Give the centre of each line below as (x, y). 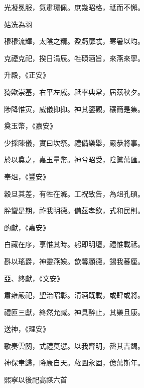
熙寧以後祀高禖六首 (36, 380)
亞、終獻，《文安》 (34, 278)
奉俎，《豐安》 (27, 176)
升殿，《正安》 (27, 75)
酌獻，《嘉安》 (27, 227)
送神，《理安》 (27, 329)
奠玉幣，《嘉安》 (30, 126)
